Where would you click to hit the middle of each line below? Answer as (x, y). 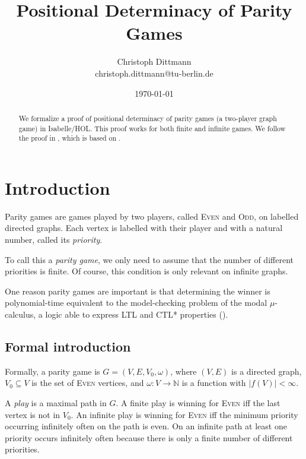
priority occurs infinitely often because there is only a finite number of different (149, 437)
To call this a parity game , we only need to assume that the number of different (149, 259)
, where (184, 371)
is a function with (214, 383)
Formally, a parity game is (52, 371)
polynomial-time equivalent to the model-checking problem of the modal (136, 303)
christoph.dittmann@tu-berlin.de (154, 73)
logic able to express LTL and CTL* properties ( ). (137, 314)
